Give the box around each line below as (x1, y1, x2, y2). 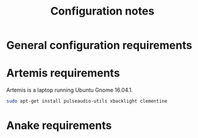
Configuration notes (50, 4, 155, 18)
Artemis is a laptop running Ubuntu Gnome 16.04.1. (6, 86, 133, 94)
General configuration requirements (6, 38, 193, 52)
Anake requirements (6, 119, 112, 133)
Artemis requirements (6, 66, 120, 80)
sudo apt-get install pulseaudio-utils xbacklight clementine (6, 98, 168, 105)
